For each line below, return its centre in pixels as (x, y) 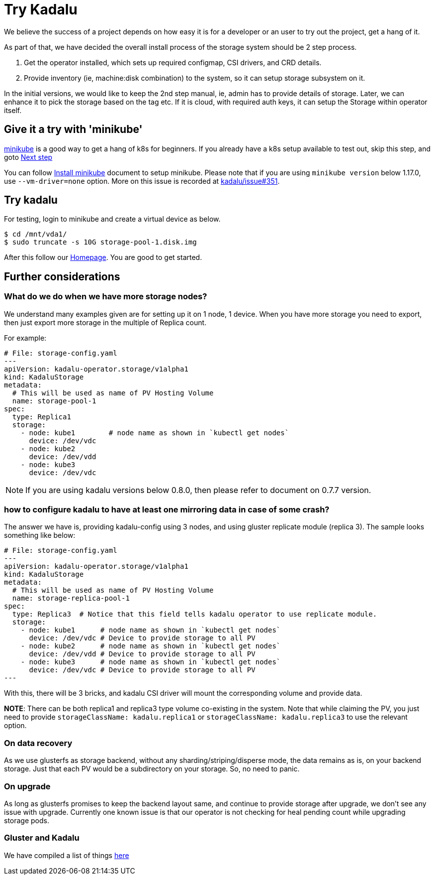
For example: (25, 338)
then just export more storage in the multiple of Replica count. (105, 322)
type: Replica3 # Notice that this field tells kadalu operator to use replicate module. (195, 614)
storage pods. (27, 820)
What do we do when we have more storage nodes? (106, 297)
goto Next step (28, 157)
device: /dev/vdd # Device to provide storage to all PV (142, 654)
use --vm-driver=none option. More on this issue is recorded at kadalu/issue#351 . (142, 181)
